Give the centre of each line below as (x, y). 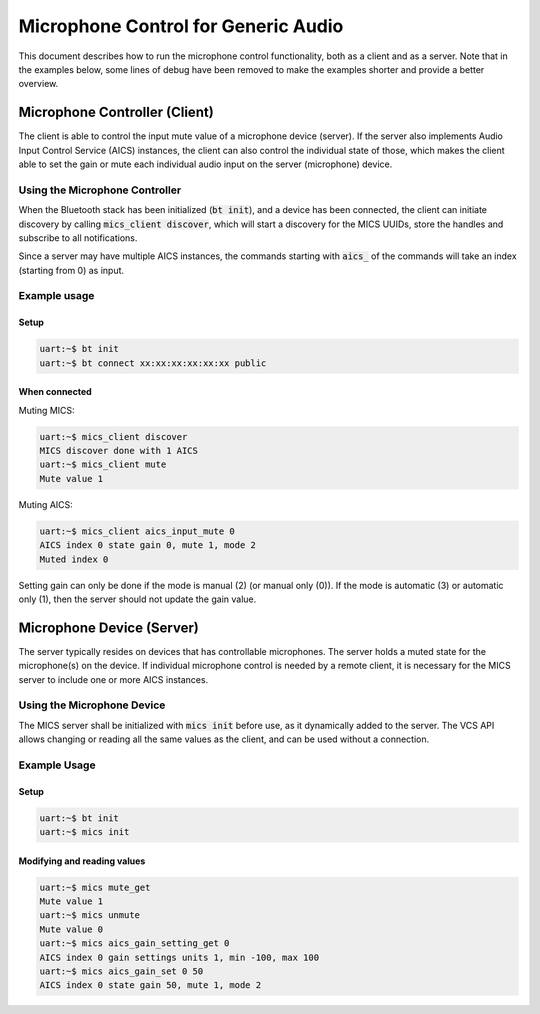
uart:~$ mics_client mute (103, 464)
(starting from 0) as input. (71, 270)
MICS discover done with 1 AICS (119, 451)
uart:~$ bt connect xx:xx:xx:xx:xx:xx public (153, 363)
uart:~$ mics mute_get (95, 887)
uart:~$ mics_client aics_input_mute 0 (137, 531)
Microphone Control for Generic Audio (181, 26)
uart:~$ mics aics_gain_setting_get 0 (134, 943)
